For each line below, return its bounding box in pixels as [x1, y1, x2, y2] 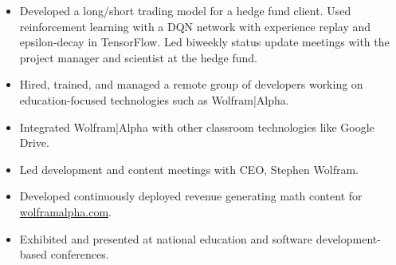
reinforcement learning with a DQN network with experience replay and [19, 18, 371, 34]
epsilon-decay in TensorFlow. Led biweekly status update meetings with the [19, 34, 390, 50]
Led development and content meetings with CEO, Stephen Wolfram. [19, 160, 359, 177]
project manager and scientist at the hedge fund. [19, 49, 257, 65]
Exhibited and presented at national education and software [19, 230, 312, 247]
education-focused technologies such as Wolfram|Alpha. [19, 91, 289, 108]
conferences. [50, 246, 109, 263]
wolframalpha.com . [19, 203, 112, 220]
